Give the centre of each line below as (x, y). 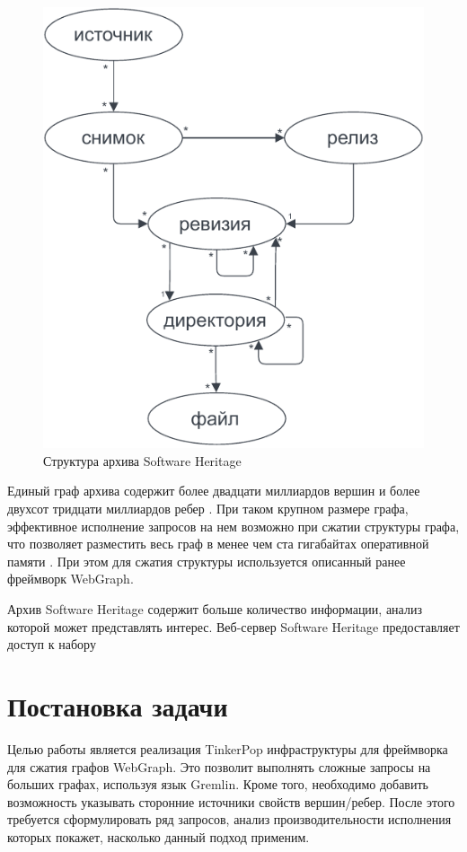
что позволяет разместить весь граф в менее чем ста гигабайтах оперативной (218, 544)
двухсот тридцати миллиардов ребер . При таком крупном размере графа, (208, 509)
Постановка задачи (118, 705)
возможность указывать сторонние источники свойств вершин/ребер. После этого (231, 801)
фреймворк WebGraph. (70, 579)
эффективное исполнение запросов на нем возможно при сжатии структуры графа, (233, 526)
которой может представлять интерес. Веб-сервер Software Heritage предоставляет (233, 626)
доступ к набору (52, 644)
